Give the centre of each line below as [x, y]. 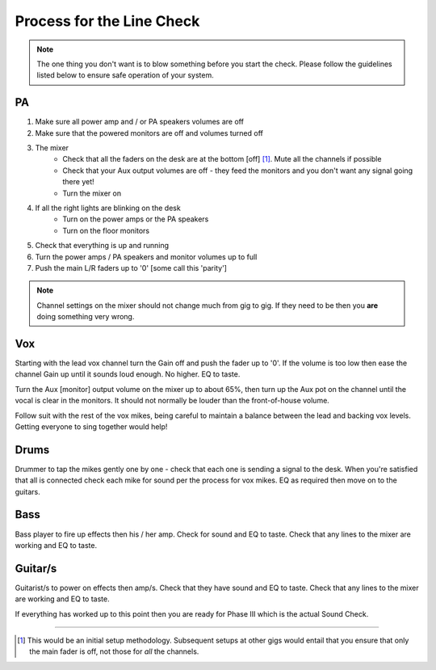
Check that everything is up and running [102, 246]
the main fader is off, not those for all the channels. [114, 651]
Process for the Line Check [107, 21]
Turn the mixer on [92, 193]
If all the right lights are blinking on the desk [108, 208]
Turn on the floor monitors [106, 230]
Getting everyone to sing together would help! [91, 426]
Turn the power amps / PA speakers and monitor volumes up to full [146, 257]
